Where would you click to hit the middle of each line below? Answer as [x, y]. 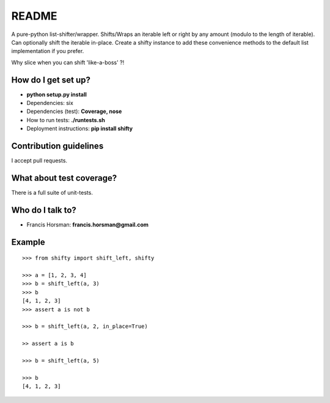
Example [28, 242]
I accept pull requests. [39, 161]
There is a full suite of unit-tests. [52, 193]
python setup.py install [57, 94]
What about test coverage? [64, 178]
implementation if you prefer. [48, 51]
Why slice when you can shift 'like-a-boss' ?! [68, 62]
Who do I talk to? [44, 210]
